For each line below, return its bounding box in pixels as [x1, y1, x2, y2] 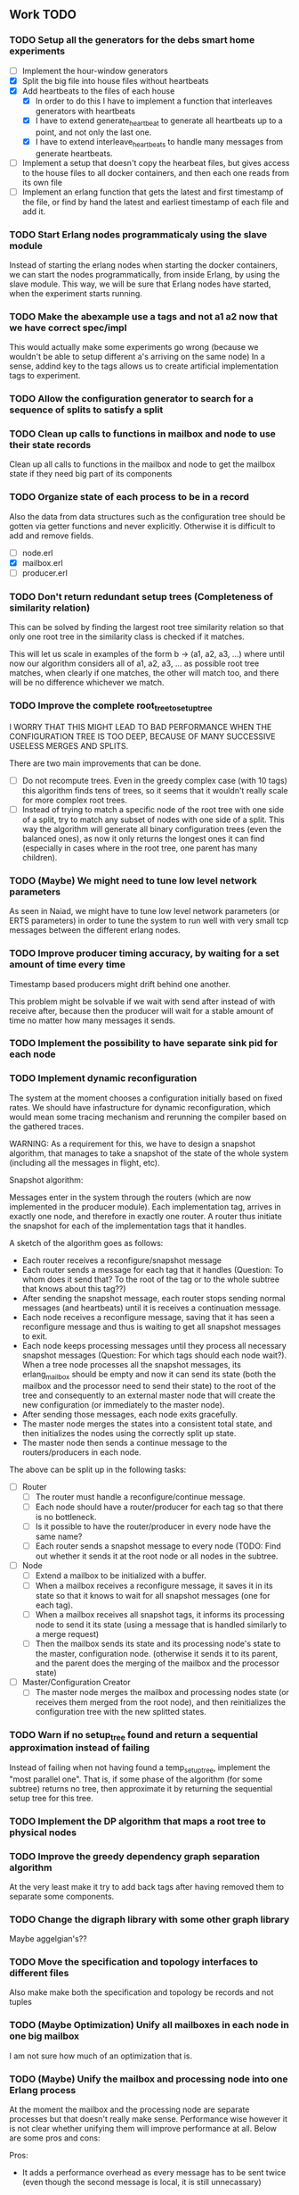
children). [21, 852, 58, 862]
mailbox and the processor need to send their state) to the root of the [21, 1380, 276, 1391]
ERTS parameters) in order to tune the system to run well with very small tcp [9, 915, 289, 927]
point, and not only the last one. [35, 127, 152, 137]
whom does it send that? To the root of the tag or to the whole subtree [21, 1274, 280, 1285]
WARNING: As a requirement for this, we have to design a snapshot [9, 1138, 256, 1149]
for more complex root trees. [21, 794, 127, 805]
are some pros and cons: [9, 2133, 101, 2143]
